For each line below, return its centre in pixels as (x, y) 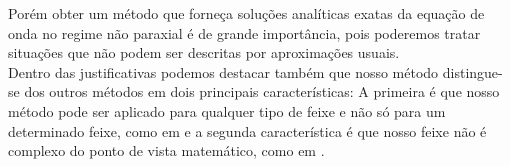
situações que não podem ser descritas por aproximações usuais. (204, 52)
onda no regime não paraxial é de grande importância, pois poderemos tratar (244, 32)
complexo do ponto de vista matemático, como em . (166, 150)
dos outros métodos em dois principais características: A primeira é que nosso (262, 91)
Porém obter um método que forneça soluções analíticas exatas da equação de (246, 13)
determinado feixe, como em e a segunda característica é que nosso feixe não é (247, 130)
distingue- (472, 71)
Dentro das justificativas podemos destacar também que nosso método (223, 71)
